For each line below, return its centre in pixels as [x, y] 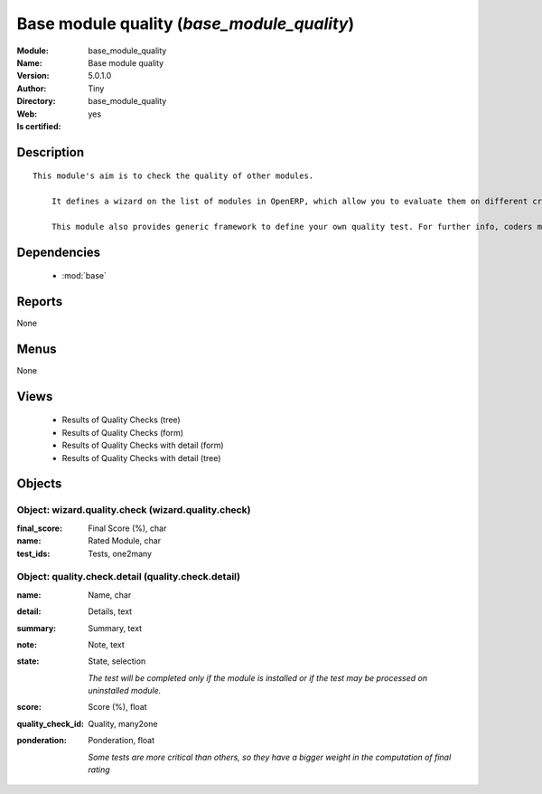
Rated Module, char [125, 541]
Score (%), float [117, 707]
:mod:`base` [84, 276]
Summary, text [115, 628]
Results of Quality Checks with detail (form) [143, 445]
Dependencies [59, 252]
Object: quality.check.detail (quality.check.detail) [129, 577]
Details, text [110, 611]
